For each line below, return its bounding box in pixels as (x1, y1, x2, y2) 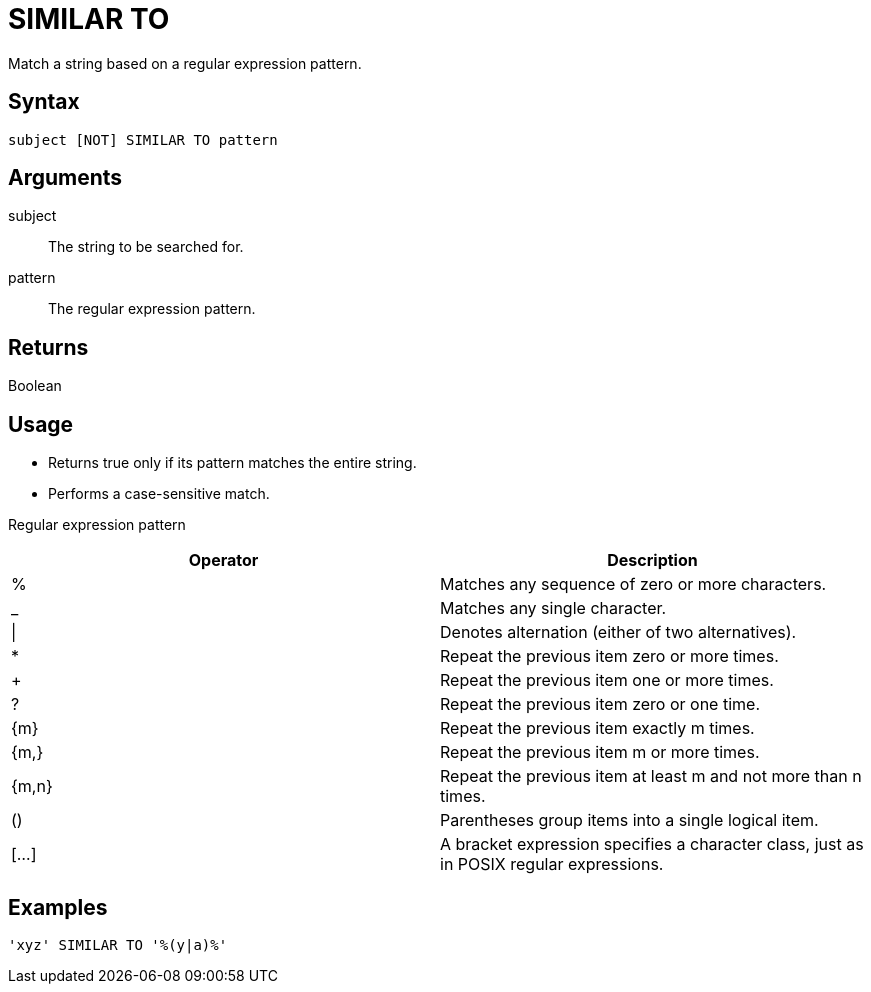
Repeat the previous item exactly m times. (440, 718, 755, 739)
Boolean (8, 377, 62, 395)
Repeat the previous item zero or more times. (440, 646, 779, 667)
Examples (8, 894, 108, 920)
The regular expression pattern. (48, 300, 256, 318)
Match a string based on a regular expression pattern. (8, 54, 362, 72)
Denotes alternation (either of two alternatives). (440, 622, 797, 643)
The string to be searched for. (48, 238, 244, 256)
